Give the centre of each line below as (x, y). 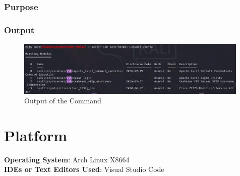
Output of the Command (63, 101)
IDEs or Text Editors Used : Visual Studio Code (84, 169)
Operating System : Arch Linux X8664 (67, 159)
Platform (36, 135)
